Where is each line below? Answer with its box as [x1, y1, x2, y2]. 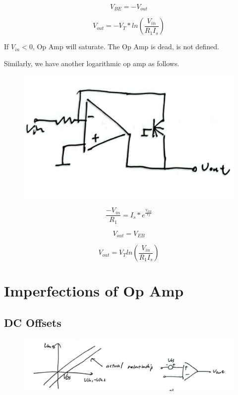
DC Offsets [4, 314, 61, 330]
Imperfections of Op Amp [4, 281, 184, 301]
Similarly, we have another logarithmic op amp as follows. [4, 58, 179, 69]
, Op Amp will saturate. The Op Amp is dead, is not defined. [32, 41, 219, 52]
